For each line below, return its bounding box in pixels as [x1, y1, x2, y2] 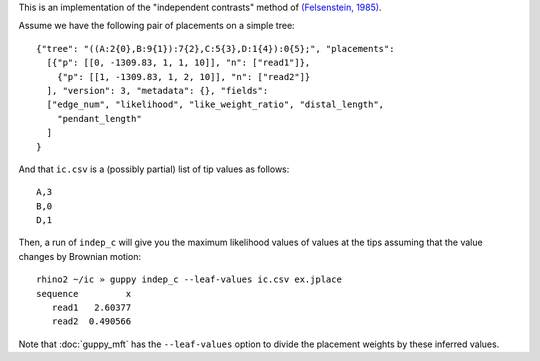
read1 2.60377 [51, 302, 132, 314]
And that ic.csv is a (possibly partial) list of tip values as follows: [18, 163, 290, 175]
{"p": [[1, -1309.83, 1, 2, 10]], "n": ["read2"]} [56, 71, 311, 82]
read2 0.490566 [51, 316, 132, 327]
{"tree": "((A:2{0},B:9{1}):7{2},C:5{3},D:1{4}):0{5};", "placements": [36, 43, 395, 54]
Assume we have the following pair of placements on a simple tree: [18, 20, 295, 32]
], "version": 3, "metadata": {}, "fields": [46, 85, 269, 96]
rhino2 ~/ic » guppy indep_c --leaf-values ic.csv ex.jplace [36, 274, 342, 285]
